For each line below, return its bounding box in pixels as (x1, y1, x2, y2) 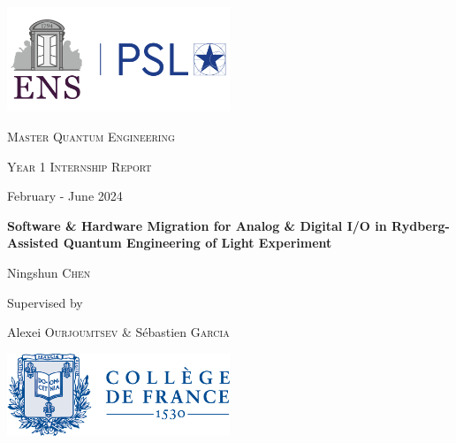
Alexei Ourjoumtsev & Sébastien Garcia (7, 323, 230, 341)
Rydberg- (391, 216, 450, 234)
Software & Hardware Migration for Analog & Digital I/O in (7, 216, 387, 234)
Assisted (7, 233, 59, 252)
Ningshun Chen (7, 264, 91, 282)
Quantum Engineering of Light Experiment (63, 233, 332, 252)
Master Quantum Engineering (7, 127, 175, 146)
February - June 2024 (7, 187, 123, 205)
